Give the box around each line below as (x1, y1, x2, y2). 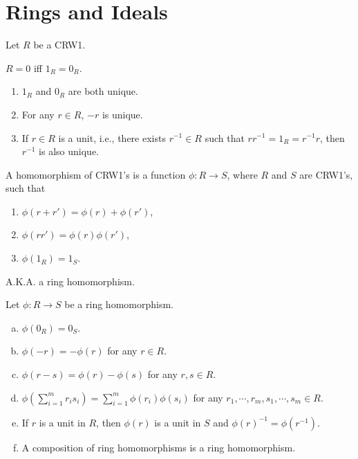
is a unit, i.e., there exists (58, 130, 166, 145)
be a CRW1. (33, 37, 86, 52)
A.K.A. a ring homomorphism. (6, 273, 135, 288)
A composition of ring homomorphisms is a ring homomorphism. (21, 440, 296, 454)
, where (227, 167, 258, 181)
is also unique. (39, 144, 99, 159)
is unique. (102, 107, 143, 121)
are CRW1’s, (299, 167, 353, 181)
